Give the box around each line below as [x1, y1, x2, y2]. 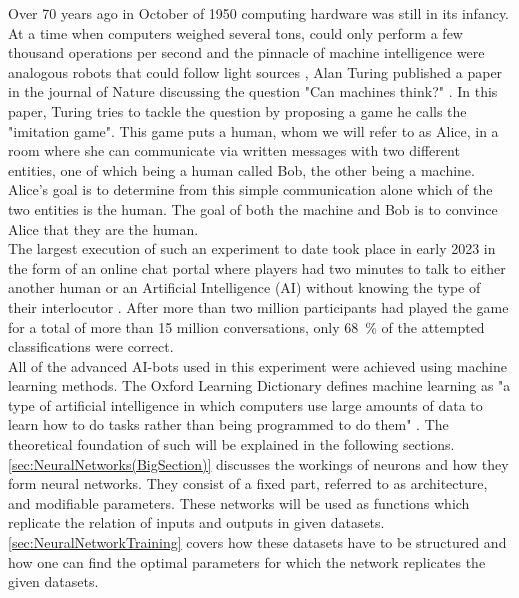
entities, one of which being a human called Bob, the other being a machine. [8, 159, 475, 180]
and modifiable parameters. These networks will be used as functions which [8, 492, 470, 513]
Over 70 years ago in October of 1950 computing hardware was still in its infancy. [8, 3, 510, 23]
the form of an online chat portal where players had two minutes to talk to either [8, 257, 506, 278]
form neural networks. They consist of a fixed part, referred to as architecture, [8, 473, 488, 494]
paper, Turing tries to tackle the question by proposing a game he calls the [8, 100, 467, 121]
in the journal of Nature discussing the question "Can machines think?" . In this [8, 81, 498, 102]
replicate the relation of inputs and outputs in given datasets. [8, 512, 385, 533]
